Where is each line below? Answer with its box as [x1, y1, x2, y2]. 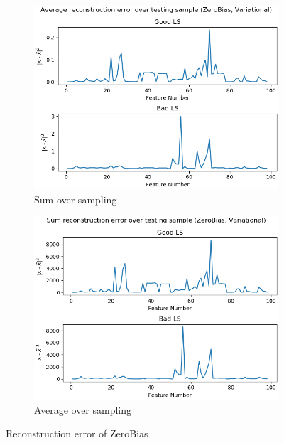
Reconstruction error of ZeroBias [6, 426, 148, 441]
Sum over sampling [34, 191, 117, 206]
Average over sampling [34, 402, 132, 417]
